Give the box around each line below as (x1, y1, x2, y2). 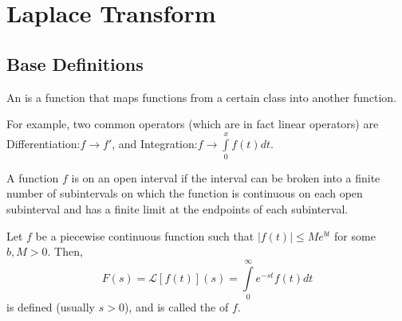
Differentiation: (6, 135, 81, 151)
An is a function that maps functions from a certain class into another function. (6, 88, 396, 105)
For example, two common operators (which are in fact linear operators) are (6, 115, 379, 132)
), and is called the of (124, 298, 229, 315)
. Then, (47, 243, 83, 260)
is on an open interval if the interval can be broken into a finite (71, 169, 380, 186)
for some (334, 227, 376, 244)
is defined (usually (6, 298, 96, 315)
